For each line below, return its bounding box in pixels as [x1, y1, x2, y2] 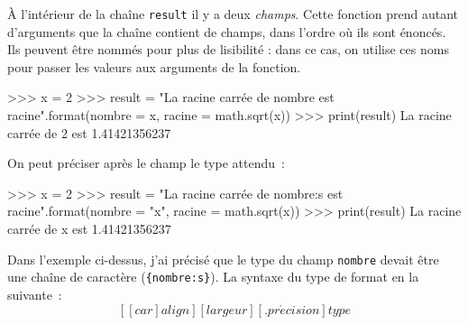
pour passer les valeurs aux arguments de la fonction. [7, 57, 301, 76]
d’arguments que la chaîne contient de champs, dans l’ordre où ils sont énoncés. [7, 22, 446, 41]
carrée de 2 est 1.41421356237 [7, 123, 171, 142]
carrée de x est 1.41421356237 [7, 219, 171, 237]
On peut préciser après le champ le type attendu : [7, 153, 285, 172]
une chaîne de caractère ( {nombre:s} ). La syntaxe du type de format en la [7, 267, 419, 286]
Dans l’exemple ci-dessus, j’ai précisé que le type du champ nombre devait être [7, 249, 439, 268]
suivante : [7, 284, 62, 303]
